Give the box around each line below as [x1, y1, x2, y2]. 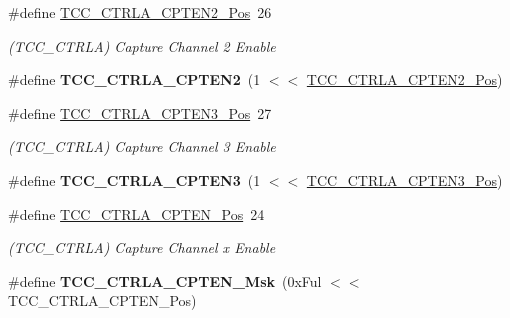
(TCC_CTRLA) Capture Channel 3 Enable [8, 136, 276, 157]
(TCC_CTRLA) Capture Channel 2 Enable [8, 35, 276, 56]
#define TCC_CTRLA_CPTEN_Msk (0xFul [8, 270, 322, 291]
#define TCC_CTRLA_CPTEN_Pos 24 [8, 203, 265, 224]
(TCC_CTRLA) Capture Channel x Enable [8, 237, 276, 258]
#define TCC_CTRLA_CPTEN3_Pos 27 [8, 102, 272, 123]
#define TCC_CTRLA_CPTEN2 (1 [8, 69, 261, 90]
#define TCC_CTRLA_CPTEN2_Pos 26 [8, 2, 272, 22]
